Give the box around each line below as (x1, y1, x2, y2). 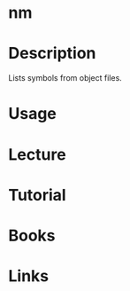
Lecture (8, 145, 67, 164)
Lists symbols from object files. (8, 73, 123, 83)
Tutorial (8, 185, 67, 205)
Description (8, 43, 96, 64)
